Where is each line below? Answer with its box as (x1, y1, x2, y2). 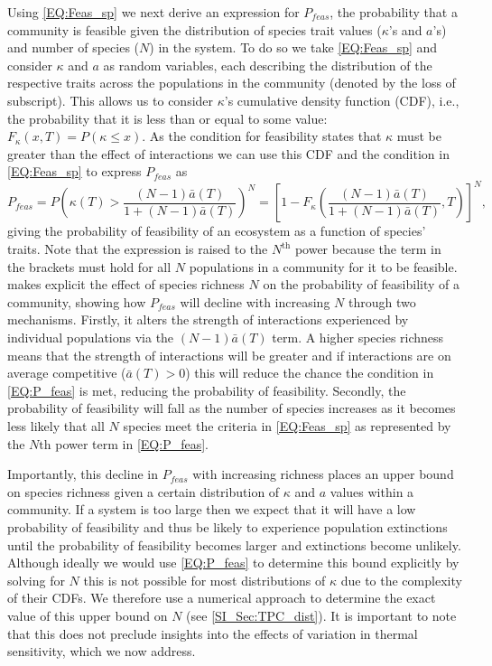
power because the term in (294, 239, 441, 258)
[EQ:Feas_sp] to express (7, 162, 142, 181)
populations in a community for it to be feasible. (189, 257, 458, 276)
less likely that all (7, 416, 105, 435)
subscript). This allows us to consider (7, 90, 214, 109)
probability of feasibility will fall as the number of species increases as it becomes (7, 399, 456, 417)
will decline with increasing (180, 292, 330, 311)
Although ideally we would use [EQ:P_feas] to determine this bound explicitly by (7, 553, 460, 572)
